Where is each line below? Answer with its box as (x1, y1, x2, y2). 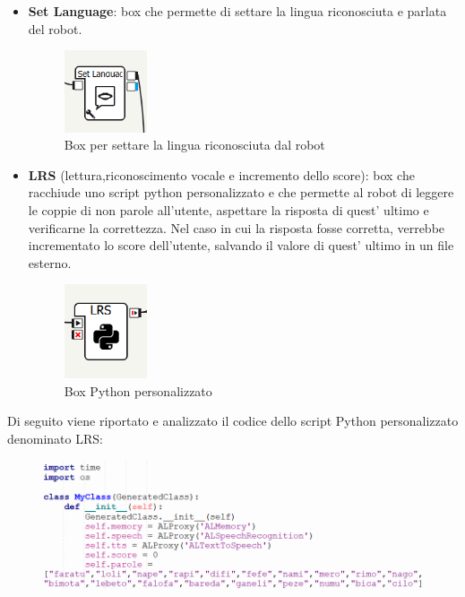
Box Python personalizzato (64, 381, 212, 400)
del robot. (28, 19, 82, 38)
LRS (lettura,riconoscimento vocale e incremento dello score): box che (28, 165, 415, 184)
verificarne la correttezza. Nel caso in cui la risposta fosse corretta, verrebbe (28, 218, 445, 237)
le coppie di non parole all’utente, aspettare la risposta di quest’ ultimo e (28, 200, 429, 219)
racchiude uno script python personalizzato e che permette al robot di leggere (28, 183, 454, 202)
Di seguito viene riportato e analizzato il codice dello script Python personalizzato (7, 411, 459, 430)
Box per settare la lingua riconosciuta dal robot (64, 135, 325, 154)
